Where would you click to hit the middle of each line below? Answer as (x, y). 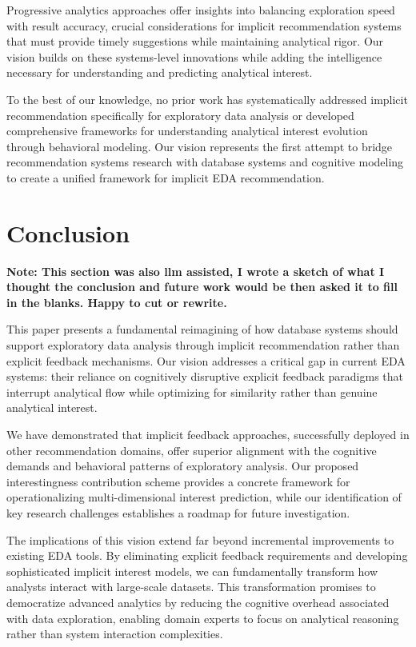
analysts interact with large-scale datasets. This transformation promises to (191, 587)
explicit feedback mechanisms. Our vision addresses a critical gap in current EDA (206, 360)
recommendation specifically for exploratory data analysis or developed (180, 115)
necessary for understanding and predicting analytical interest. (160, 72)
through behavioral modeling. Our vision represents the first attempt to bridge (200, 146)
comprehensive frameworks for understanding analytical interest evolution (187, 131)
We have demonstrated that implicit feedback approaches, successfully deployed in (208, 434)
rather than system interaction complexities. (115, 634)
